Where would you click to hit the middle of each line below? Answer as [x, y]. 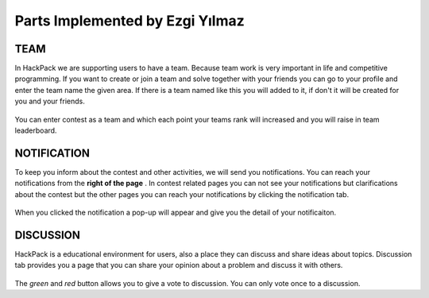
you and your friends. [50, 101]
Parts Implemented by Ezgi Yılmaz [130, 21]
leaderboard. [36, 130]
